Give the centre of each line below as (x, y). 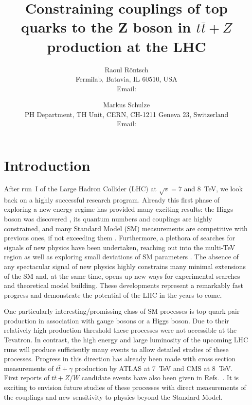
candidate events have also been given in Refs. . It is (160, 378)
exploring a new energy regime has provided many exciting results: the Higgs (119, 209)
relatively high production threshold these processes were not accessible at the (120, 330)
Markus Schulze (126, 105)
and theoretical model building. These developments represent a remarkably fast (124, 285)
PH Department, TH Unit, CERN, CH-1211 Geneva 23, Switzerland (126, 114)
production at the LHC (126, 46)
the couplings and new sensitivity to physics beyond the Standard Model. (113, 397)
